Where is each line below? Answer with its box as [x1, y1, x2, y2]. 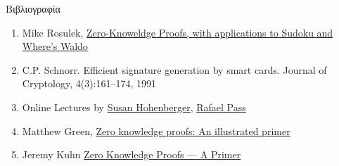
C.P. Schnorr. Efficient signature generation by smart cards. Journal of [22, 62, 327, 77]
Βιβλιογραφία [6, 1, 60, 15]
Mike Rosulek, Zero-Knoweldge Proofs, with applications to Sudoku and [22, 25, 333, 39]
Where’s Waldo [22, 39, 88, 53]
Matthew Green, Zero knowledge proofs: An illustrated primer [22, 123, 290, 138]
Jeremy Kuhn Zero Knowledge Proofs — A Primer [22, 147, 241, 162]
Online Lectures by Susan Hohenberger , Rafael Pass [22, 99, 246, 114]
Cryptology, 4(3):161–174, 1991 [22, 76, 157, 91]
